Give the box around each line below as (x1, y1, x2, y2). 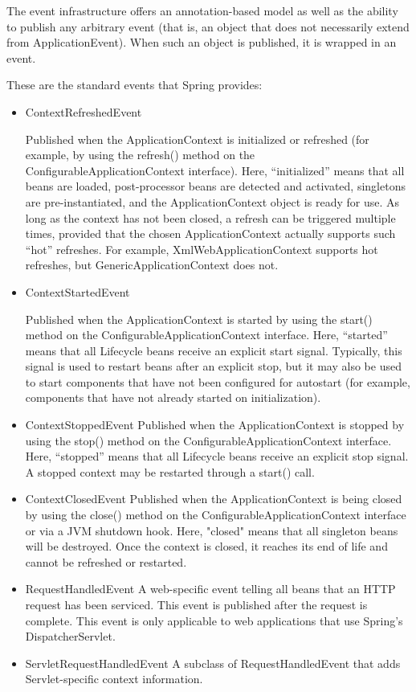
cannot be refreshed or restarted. (25, 553, 187, 570)
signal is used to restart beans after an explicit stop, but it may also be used (25, 358, 402, 375)
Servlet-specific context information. (25, 670, 203, 687)
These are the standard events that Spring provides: (6, 76, 263, 93)
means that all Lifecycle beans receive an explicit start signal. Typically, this (25, 342, 402, 358)
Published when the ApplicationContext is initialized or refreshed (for (25, 130, 369, 147)
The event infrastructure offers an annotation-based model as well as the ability (6, 2, 398, 18)
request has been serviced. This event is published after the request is (25, 596, 368, 612)
